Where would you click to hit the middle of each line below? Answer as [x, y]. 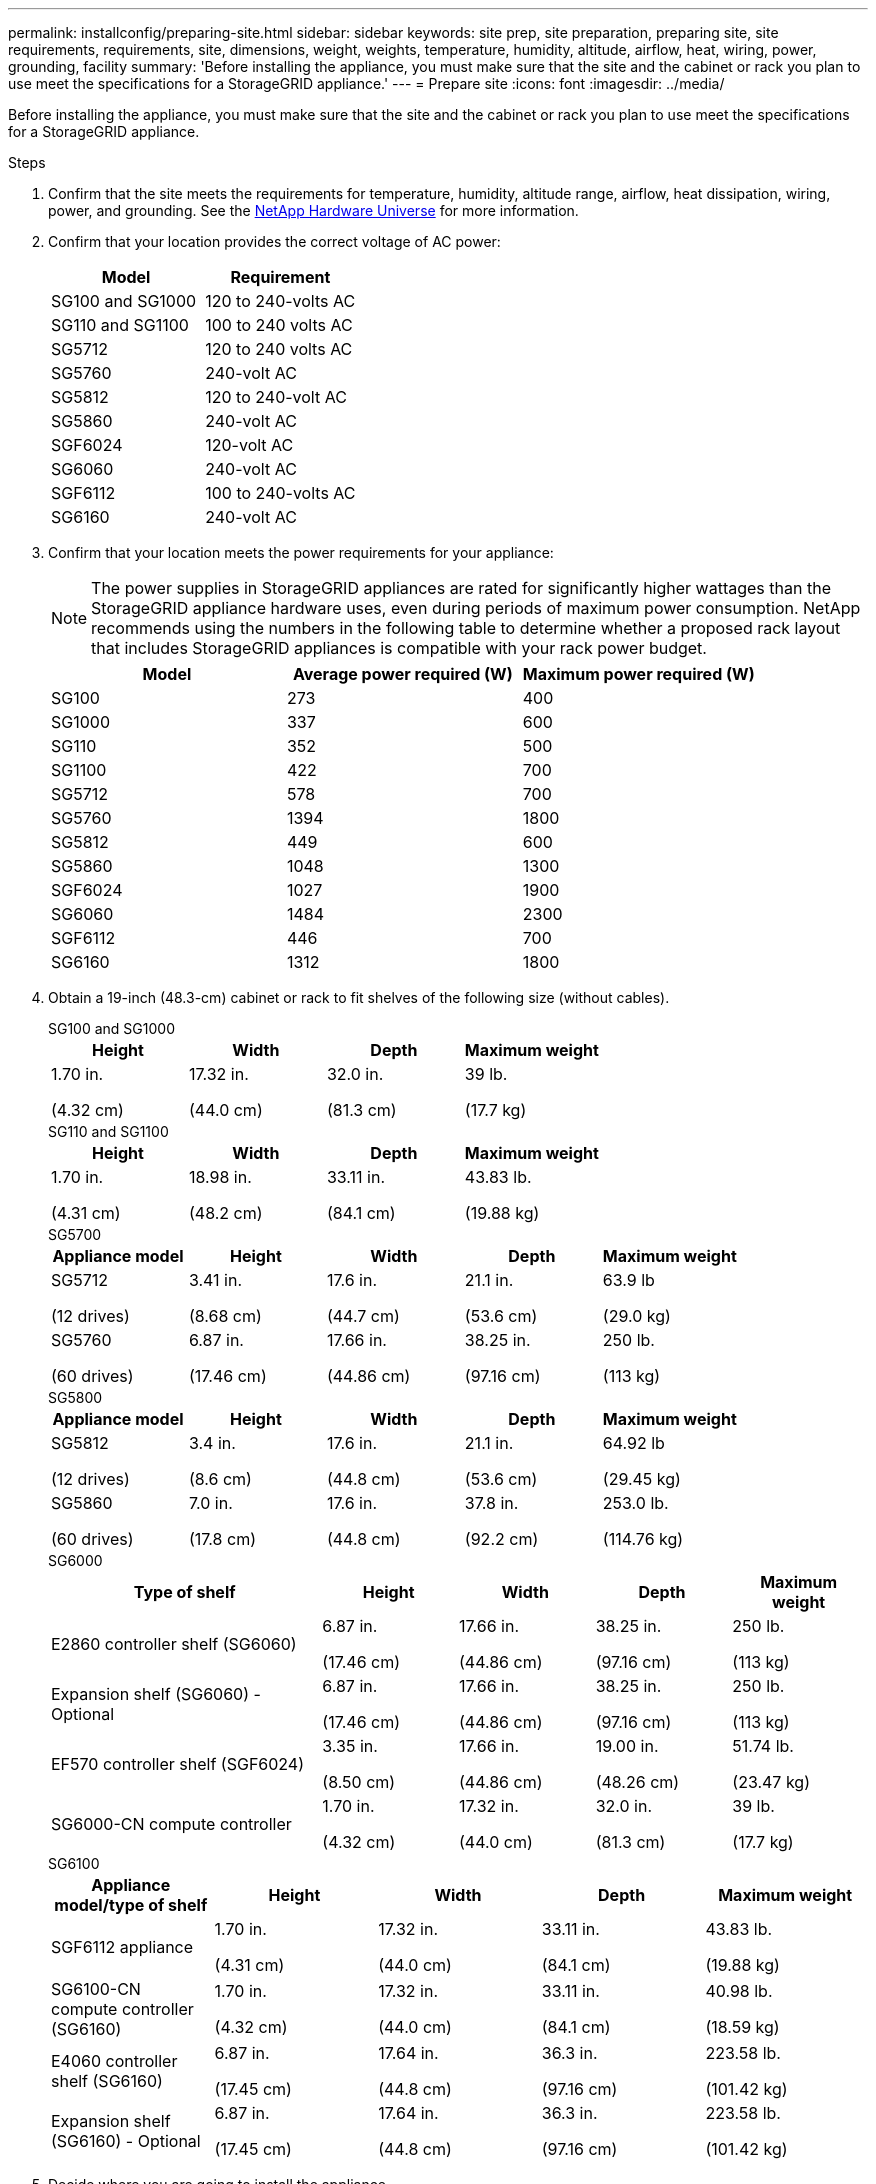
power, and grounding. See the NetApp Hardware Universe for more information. [313, 210]
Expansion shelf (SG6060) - [156, 1694]
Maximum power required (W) [638, 674]
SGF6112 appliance [122, 1947]
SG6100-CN [96, 1989]
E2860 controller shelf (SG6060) [174, 1644]
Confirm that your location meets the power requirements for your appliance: [301, 552]
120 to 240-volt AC [276, 397]
